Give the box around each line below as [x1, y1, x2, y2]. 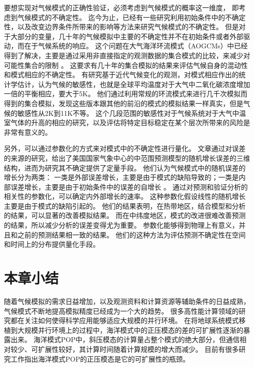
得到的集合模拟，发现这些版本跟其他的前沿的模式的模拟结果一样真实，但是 [4, 98, 243, 108]
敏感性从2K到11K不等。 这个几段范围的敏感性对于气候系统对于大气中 [17, 108, 239, 118]
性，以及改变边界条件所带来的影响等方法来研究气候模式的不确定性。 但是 [4, 22, 239, 32]
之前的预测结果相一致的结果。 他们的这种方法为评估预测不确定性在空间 [17, 229, 246, 239]
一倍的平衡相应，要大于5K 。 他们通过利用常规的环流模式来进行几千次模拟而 [4, 88, 248, 99]
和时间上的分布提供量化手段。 [4, 239, 100, 249]
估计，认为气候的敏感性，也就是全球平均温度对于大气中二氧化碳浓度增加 [17, 79, 250, 89]
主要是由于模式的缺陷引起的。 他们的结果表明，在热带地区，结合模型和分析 [4, 200, 246, 211]
